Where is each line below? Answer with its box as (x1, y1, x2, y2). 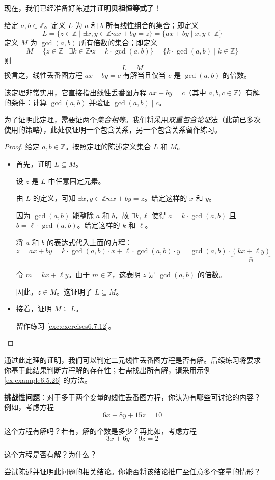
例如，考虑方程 (4, 402, 54, 412)
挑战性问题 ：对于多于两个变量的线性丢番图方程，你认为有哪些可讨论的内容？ (4, 391, 261, 402)
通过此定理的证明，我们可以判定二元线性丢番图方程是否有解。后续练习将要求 (4, 354, 261, 365)
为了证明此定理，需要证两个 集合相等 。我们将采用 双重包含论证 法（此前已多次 (4, 114, 261, 125)
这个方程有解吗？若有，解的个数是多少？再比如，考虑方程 (4, 425, 197, 436)
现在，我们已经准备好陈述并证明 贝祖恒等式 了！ (4, 3, 161, 13)
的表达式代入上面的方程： (46, 236, 132, 247)
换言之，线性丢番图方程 (4, 70, 82, 81)
